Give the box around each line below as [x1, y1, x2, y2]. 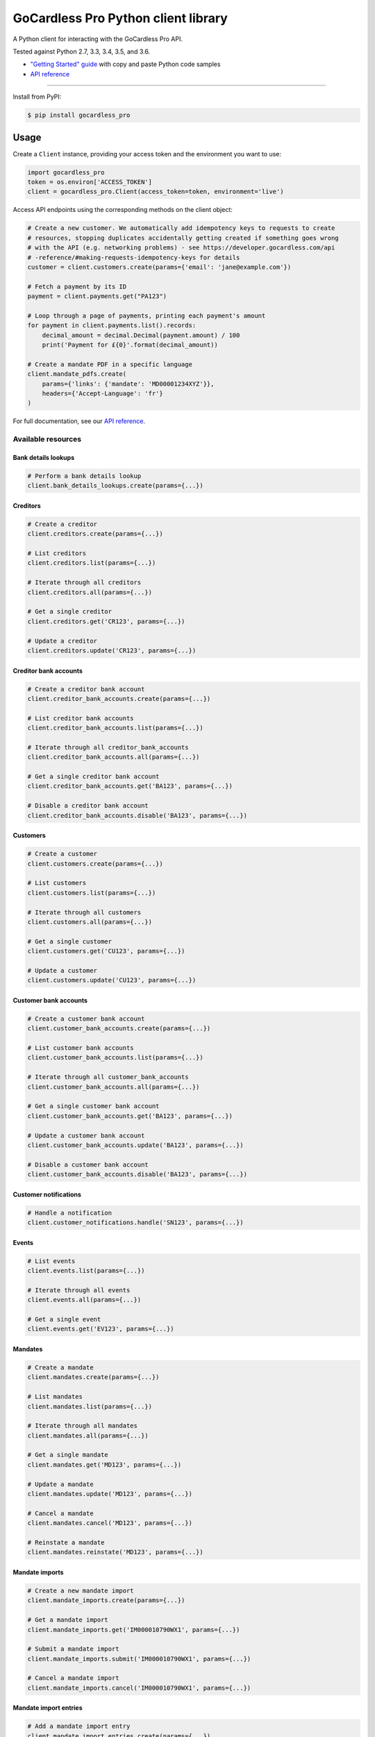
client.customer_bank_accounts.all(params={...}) [27, 1082, 200, 1091]
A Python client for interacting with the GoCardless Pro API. [12, 35, 183, 43]
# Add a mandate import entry [27, 1722, 131, 1730]
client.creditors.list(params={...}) [27, 559, 156, 567]
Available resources [12, 434, 82, 444]
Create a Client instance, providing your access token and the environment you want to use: [12, 149, 281, 158]
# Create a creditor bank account [27, 685, 145, 693]
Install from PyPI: [12, 92, 62, 101]
